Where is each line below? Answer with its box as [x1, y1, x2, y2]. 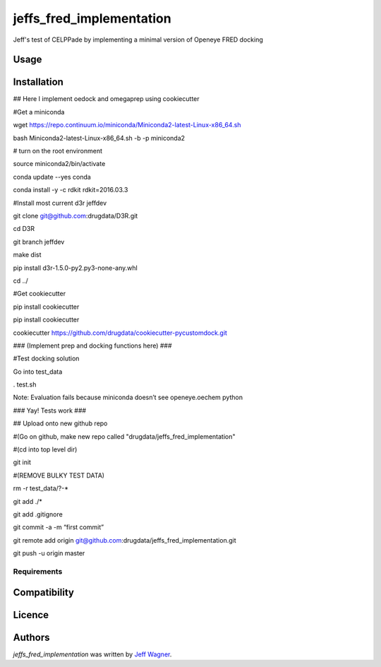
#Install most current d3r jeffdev [13, 199, 107, 207]
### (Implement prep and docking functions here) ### [13, 341, 172, 350]
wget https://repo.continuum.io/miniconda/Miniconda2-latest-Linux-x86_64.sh [13, 121, 241, 129]
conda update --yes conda [13, 172, 91, 181]
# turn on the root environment [13, 147, 102, 155]
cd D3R [13, 225, 35, 233]
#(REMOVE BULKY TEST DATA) [13, 471, 105, 480]
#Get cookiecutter [13, 290, 66, 298]
